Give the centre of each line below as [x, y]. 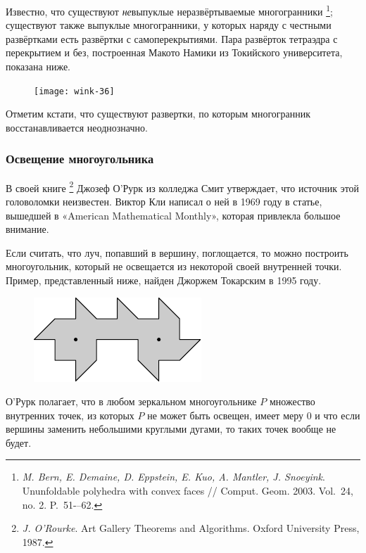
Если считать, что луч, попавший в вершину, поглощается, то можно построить [177, 252]
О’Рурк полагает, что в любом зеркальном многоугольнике [131, 401]
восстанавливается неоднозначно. [77, 127]
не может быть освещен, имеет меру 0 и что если [254, 415]
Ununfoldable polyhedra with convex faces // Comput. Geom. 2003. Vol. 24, [188, 491]
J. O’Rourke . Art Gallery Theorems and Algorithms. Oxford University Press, [191, 528]
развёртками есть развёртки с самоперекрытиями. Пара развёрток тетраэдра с [172, 38]
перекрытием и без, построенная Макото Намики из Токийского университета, [174, 52]
